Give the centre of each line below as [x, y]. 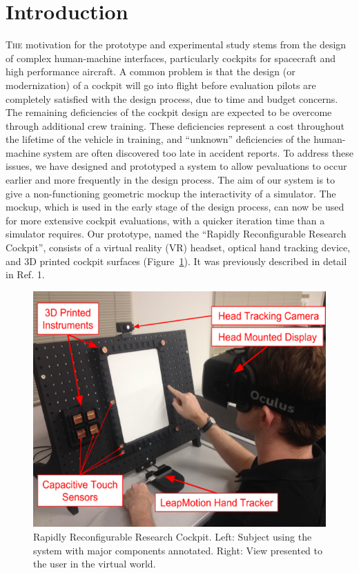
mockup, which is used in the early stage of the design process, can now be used [175, 207]
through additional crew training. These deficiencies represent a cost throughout [175, 125]
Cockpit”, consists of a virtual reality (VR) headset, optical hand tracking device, [178, 247]
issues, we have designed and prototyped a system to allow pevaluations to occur [176, 166]
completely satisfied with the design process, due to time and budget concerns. [172, 98]
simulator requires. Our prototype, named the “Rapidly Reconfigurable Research [176, 234]
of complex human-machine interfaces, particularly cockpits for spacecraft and [171, 58]
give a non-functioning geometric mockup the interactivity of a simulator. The [171, 193]
